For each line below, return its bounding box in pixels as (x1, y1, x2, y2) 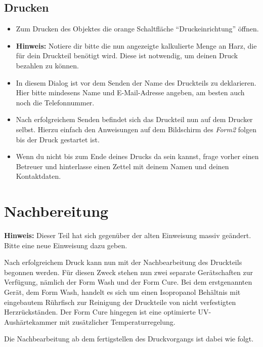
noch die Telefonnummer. (16, 97, 95, 107)
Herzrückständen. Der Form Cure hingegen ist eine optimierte (4, 306, 196, 317)
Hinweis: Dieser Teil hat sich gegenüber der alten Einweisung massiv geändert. (4, 230, 251, 241)
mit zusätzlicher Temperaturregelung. (59, 316, 176, 327)
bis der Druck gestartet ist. (16, 134, 100, 144)
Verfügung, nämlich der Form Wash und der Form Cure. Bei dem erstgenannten (4, 277, 252, 287)
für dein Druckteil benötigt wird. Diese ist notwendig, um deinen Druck (16, 50, 238, 61)
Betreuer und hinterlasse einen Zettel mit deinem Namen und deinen (16, 161, 229, 171)
